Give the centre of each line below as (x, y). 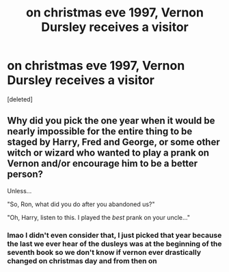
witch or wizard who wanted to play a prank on (108, 153)
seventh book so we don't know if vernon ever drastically (104, 252)
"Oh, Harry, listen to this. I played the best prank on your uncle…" (98, 217)
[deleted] (20, 99)
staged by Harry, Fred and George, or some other (113, 142)
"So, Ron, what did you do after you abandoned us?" (81, 204)
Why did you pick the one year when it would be (111, 121)
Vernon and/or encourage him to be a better (103, 163)
